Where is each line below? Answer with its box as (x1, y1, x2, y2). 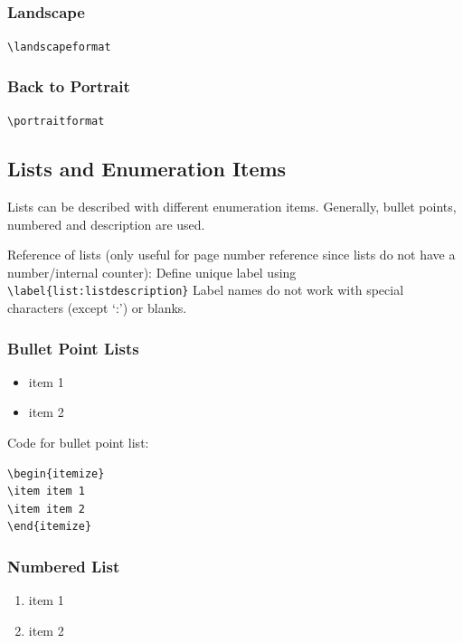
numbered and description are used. (7, 214, 205, 233)
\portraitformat (7, 115, 105, 128)
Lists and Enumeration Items (7, 155, 287, 183)
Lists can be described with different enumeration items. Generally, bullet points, (7, 196, 457, 215)
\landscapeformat (7, 41, 111, 54)
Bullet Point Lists (7, 336, 139, 359)
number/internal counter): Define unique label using (7, 262, 297, 281)
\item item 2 (7, 502, 85, 515)
